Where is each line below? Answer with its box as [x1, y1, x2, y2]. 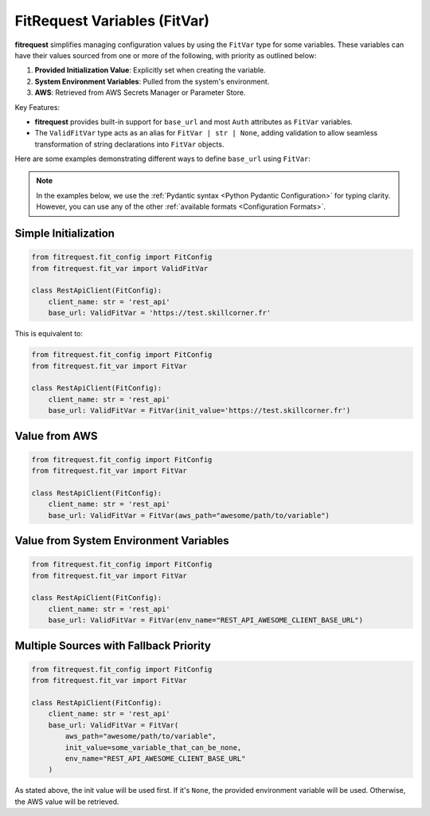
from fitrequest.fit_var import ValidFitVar [31, 264, 209, 273]
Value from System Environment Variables [14, 534, 230, 547]
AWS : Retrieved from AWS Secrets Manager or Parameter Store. [34, 88, 246, 97]
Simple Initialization [14, 227, 115, 241]
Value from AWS [14, 429, 98, 442]
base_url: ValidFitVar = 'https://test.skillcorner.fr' [48, 308, 272, 318]
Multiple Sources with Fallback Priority [14, 638, 211, 653]
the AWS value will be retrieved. [14, 797, 119, 806]
